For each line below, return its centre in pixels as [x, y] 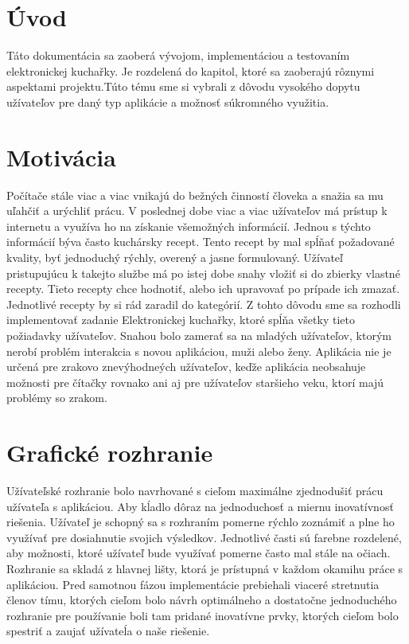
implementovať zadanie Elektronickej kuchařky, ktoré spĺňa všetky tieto [181, 320]
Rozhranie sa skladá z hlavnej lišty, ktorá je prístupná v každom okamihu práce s [205, 569]
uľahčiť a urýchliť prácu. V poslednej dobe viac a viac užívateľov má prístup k [197, 211]
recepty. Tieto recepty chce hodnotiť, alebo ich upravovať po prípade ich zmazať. [203, 289]
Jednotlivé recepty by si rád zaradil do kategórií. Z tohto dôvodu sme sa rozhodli [204, 304]
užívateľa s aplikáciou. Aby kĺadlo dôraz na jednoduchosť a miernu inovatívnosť [200, 506]
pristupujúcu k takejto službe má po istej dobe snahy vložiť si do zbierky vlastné [203, 273]
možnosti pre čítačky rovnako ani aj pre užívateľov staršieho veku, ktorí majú [195, 382]
